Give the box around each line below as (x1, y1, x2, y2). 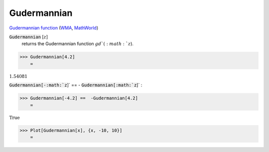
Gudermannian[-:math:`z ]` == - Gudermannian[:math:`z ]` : (9, 82, 142, 88)
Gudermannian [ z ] (9, 34, 48, 40)
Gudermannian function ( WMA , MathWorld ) (9, 25, 99, 31)
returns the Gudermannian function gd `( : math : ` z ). (21, 41, 134, 47)
